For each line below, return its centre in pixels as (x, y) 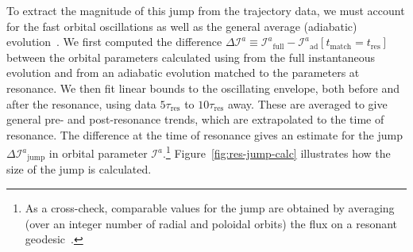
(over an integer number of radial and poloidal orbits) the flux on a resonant (211, 223)
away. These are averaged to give (307, 103)
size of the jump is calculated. (79, 169)
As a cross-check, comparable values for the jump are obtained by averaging (210, 208)
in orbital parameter (98, 153)
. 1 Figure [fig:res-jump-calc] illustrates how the (276, 152)
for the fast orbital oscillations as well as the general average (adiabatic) (182, 26)
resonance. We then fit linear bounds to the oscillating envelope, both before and (203, 88)
